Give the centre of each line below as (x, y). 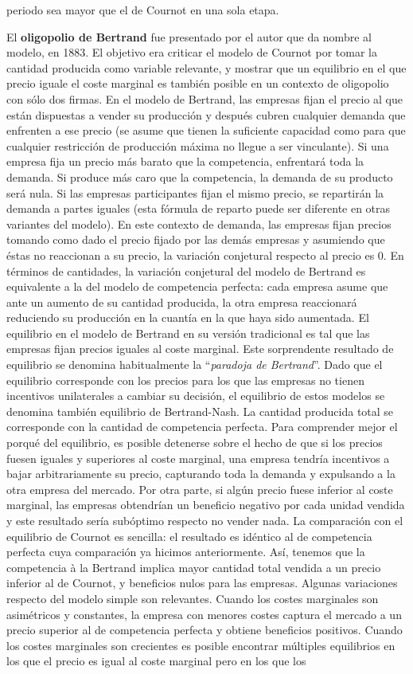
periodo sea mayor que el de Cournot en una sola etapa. (143, 10)
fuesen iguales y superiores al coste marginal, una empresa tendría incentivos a (198, 458)
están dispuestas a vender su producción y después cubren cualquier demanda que (206, 114)
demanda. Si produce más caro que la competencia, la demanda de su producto (200, 176)
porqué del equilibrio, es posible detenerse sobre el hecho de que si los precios (195, 443)
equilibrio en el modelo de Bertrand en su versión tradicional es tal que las (188, 333)
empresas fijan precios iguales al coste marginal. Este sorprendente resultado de (200, 349)
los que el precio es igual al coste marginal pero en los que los (156, 661)
